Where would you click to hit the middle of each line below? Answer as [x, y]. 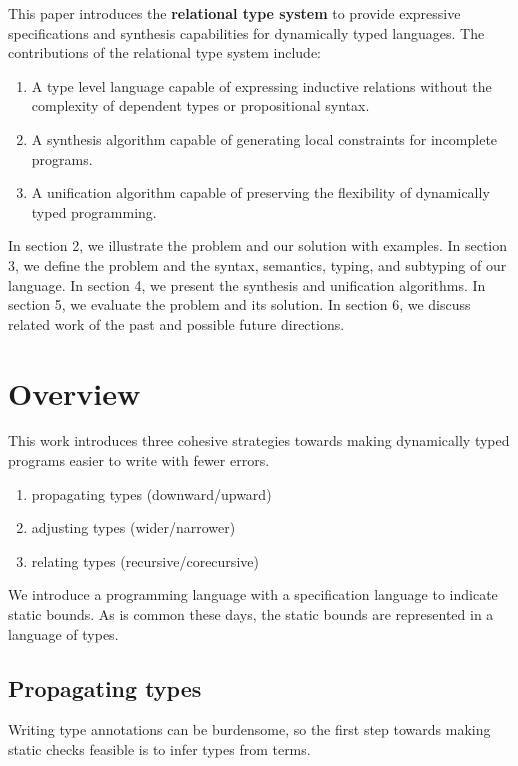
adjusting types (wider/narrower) [133, 527]
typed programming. [94, 211]
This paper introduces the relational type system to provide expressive [234, 13]
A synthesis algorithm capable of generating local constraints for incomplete [264, 138]
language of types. [63, 633]
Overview [74, 392]
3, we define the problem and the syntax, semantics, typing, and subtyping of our [257, 264]
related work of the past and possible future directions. [176, 323]
